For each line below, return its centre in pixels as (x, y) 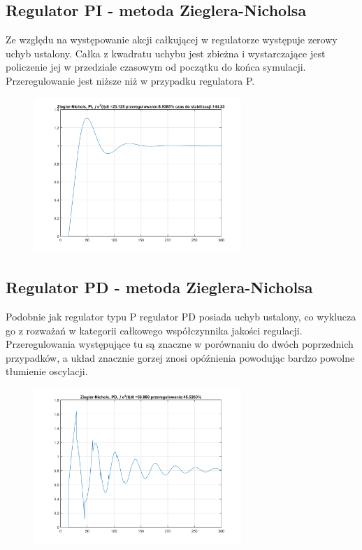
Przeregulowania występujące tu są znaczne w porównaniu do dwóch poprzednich (180, 344)
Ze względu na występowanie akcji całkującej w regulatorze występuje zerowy (172, 40)
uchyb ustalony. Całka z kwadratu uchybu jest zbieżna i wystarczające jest (166, 53)
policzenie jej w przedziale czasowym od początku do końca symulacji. (156, 67)
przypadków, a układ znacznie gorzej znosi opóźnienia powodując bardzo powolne (180, 357)
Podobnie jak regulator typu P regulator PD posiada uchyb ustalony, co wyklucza (181, 316)
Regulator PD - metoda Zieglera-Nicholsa (159, 287)
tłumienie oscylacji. (47, 371)
